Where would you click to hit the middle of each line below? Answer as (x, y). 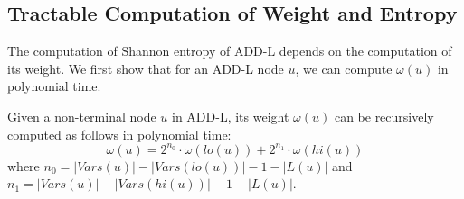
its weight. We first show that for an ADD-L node (146, 68)
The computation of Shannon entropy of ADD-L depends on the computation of (230, 51)
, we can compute (344, 68)
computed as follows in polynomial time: (119, 134)
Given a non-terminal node (82, 116)
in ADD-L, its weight (231, 116)
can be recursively (384, 116)
